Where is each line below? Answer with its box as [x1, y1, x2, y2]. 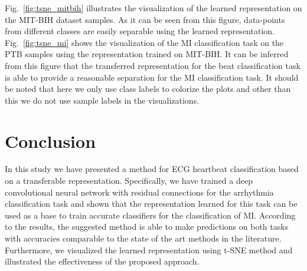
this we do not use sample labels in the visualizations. [5, 94, 200, 106]
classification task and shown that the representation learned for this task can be [5, 197, 298, 210]
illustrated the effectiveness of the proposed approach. [5, 255, 200, 267]
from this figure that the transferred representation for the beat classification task [5, 59, 301, 71]
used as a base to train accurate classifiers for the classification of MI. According [5, 209, 296, 221]
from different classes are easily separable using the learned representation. [5, 25, 275, 37]
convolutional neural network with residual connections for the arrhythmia [5, 186, 274, 198]
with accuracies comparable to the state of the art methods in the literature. [5, 232, 282, 244]
